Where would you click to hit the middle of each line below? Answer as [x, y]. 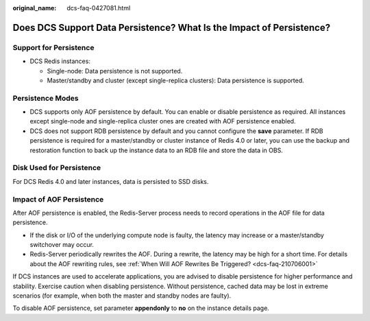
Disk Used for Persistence [57, 168]
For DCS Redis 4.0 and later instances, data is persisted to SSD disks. [111, 181]
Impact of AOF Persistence [58, 199]
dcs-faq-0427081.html [99, 8]
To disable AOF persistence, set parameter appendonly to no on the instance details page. [141, 308]
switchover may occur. [62, 245]
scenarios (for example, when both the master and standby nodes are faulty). [122, 296]
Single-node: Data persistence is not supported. [115, 71]
